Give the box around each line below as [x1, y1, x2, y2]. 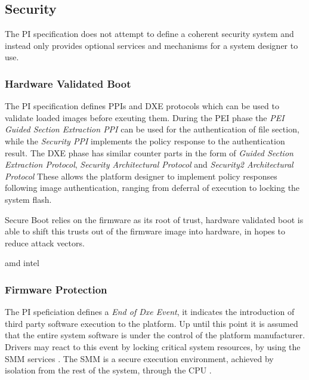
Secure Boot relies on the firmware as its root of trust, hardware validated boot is [5, 213, 304, 225]
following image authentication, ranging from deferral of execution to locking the [5, 181, 300, 194]
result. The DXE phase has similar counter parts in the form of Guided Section [5, 146, 293, 159]
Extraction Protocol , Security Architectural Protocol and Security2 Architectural [5, 158, 293, 171]
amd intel [5, 257, 39, 269]
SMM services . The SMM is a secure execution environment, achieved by [5, 352, 274, 364]
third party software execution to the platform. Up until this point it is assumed [5, 317, 298, 329]
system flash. [5, 193, 52, 205]
